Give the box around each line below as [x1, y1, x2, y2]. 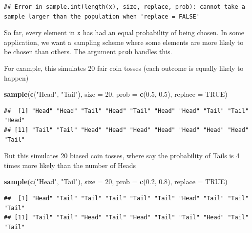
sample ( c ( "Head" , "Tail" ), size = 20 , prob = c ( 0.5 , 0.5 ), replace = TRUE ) [4, 89, 228, 99]
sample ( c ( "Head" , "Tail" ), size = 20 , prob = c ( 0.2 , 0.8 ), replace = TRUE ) [4, 176, 228, 187]
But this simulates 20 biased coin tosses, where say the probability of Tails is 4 [4, 150, 240, 161]
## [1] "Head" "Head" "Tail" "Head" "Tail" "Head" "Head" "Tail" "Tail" [4, 107, 249, 114]
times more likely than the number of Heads [4, 160, 136, 170]
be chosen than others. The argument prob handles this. [4, 46, 172, 57]
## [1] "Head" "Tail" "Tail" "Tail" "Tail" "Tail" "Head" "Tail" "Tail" [4, 195, 249, 202]
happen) [4, 72, 29, 83]
